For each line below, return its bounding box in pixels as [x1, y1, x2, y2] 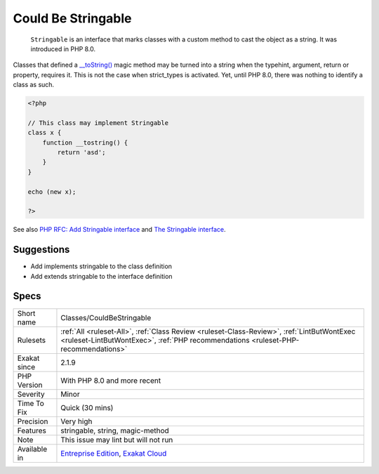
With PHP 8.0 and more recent [60, 376, 161, 386]
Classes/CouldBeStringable [60, 312, 152, 322]
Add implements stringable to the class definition [30, 262, 172, 270]
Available [17, 444, 48, 454]
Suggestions [13, 244, 70, 256]
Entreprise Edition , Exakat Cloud [60, 448, 167, 458]
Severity [17, 389, 45, 399]
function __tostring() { [42, 138, 128, 147]
